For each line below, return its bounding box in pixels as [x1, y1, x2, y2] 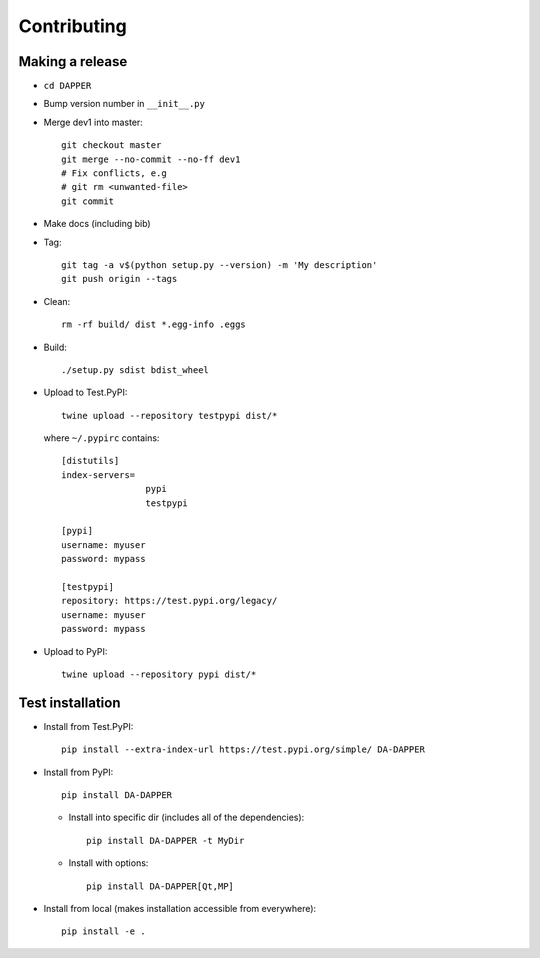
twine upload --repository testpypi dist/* [61, 410, 278, 421]
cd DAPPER [43, 80, 92, 92]
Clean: [43, 295, 71, 307]
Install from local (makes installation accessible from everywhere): [43, 902, 317, 914]
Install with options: [68, 857, 149, 869]
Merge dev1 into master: [43, 116, 144, 128]
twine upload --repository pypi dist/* [61, 668, 257, 680]
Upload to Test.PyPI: [43, 386, 128, 399]
